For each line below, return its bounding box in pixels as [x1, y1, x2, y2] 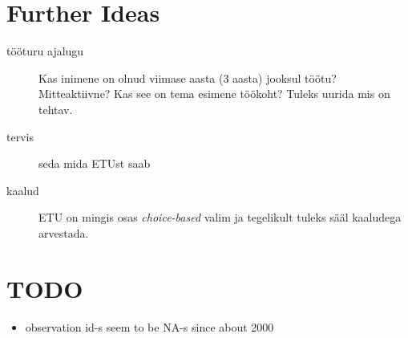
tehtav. [38, 100, 73, 117]
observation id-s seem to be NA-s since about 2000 [25, 318, 274, 335]
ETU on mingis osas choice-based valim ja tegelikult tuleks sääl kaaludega [38, 209, 402, 226]
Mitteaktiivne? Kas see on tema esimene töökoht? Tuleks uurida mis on [38, 85, 390, 102]
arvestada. [38, 224, 89, 241]
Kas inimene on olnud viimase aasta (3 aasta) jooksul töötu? [38, 69, 337, 86]
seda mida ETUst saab [38, 155, 151, 172]
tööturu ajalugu [6, 43, 84, 59]
